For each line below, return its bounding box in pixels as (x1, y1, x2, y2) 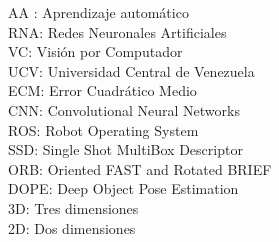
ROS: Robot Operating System (8, 119, 199, 140)
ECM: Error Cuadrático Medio (8, 80, 197, 101)
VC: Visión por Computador (8, 41, 183, 62)
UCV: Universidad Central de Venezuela (8, 60, 255, 81)
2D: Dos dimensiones (8, 217, 136, 238)
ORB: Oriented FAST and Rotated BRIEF (8, 158, 272, 179)
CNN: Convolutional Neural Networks (8, 99, 240, 120)
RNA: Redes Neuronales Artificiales (8, 21, 227, 42)
